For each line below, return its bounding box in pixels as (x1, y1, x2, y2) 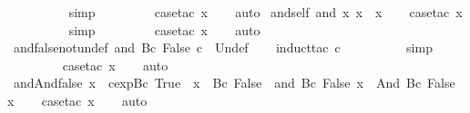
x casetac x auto (7, 90, 148, 109)
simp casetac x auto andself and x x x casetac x (68, 3, 463, 21)
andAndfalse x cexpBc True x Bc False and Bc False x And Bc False (13, 73, 455, 92)
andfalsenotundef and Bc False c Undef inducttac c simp (13, 38, 433, 57)
